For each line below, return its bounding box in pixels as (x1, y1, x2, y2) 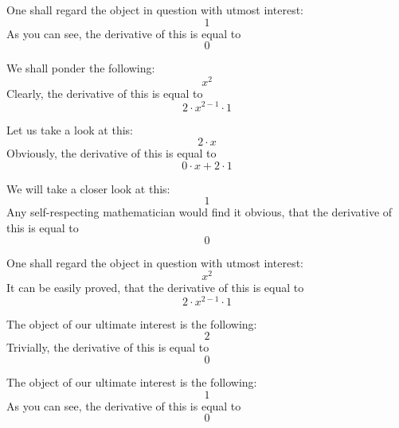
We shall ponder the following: (6, 60, 155, 76)
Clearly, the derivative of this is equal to (6, 84, 203, 101)
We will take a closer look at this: (6, 180, 170, 196)
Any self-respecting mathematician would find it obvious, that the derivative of (6, 204, 393, 220)
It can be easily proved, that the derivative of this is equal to (6, 279, 304, 296)
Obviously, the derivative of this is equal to (6, 145, 217, 161)
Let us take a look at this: (6, 121, 133, 138)
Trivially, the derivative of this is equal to (6, 339, 209, 356)
